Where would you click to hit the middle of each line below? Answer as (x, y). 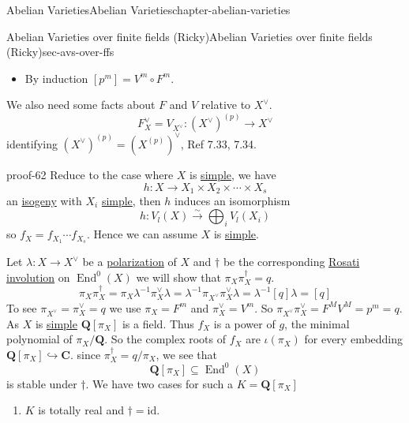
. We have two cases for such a (159, 383)
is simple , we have (233, 174)
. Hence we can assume (142, 234)
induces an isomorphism (233, 200)
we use (125, 307)
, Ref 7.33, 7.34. (219, 143)
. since (86, 354)
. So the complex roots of (165, 339)
